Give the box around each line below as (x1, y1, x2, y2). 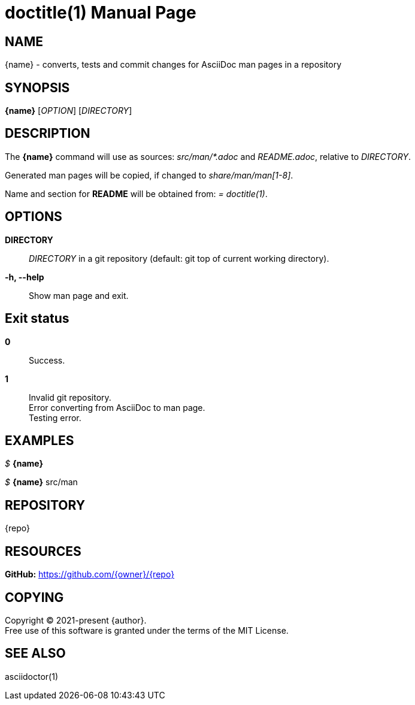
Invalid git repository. (29, 392, 111, 403)
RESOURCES (5, 543, 81, 559)
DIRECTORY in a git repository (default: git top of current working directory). (29, 253, 329, 264)
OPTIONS (5, 209, 62, 225)
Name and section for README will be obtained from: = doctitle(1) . (5, 188, 268, 199)
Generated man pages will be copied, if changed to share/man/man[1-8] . (5, 170, 293, 180)
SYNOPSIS (5, 80, 70, 95)
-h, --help (5, 271, 44, 282)
